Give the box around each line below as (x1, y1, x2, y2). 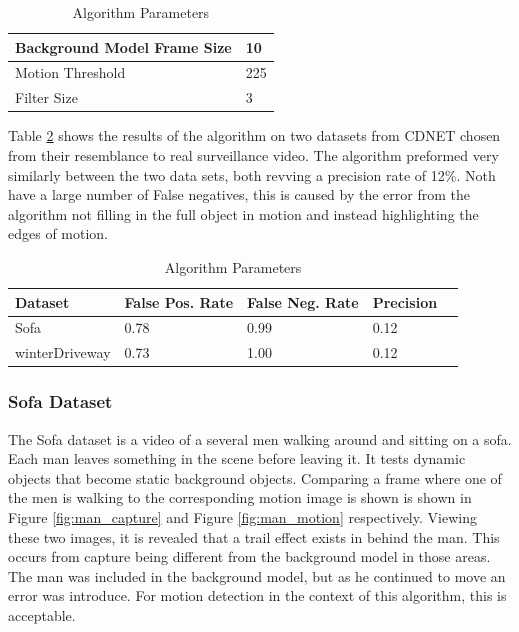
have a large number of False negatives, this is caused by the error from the (8, 184, 470, 205)
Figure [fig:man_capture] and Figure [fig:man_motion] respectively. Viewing (8, 506, 477, 527)
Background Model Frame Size (15, 36, 232, 57)
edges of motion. (8, 223, 109, 244)
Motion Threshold (15, 62, 126, 83)
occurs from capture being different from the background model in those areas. (8, 546, 491, 567)
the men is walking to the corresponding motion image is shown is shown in (8, 487, 472, 508)
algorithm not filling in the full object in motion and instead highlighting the (8, 203, 479, 224)
